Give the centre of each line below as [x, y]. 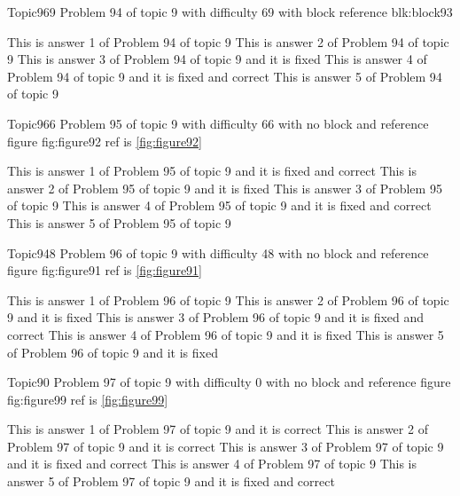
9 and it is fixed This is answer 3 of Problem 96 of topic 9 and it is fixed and [216, 317]
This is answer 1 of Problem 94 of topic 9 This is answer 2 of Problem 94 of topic [228, 41]
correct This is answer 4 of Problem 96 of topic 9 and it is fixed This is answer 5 [226, 334]
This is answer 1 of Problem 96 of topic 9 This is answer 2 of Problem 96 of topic [228, 299]
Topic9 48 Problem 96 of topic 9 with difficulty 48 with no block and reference [218, 252]
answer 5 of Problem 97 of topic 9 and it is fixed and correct [171, 481]
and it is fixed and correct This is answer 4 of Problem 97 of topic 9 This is [212, 464]
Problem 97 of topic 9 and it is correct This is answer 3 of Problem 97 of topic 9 [226, 446]
